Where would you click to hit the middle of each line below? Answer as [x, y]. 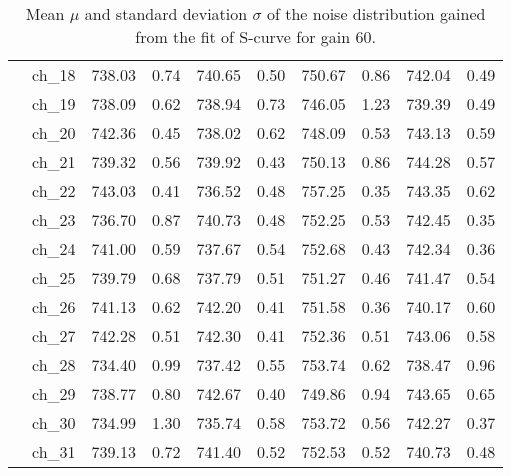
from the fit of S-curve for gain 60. [255, 36]
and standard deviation [166, 13]
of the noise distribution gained [376, 13]
